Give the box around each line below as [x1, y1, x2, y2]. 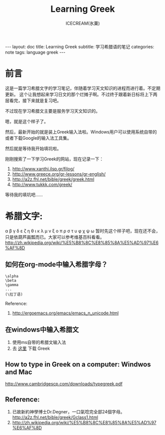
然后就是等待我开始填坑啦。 [5, 145, 62, 151]
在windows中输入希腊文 [5, 326, 79, 334]
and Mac [5, 368, 33, 376]
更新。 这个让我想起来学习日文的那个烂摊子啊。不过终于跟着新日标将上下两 [5, 91, 158, 97]
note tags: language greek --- [5, 49, 66, 55]
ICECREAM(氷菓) [66, 20, 100, 26]
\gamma [5, 282, 19, 287]
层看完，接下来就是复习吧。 [5, 97, 62, 103]
